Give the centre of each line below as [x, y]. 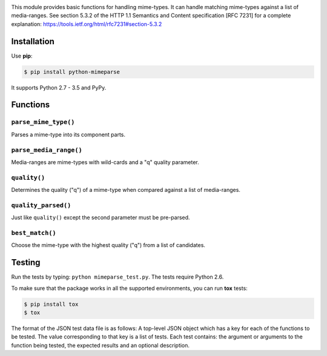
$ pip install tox [51, 304]
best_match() [34, 233]
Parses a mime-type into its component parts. [68, 134]
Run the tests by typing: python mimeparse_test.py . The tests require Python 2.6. [117, 277]
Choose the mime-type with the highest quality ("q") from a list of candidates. [108, 245]
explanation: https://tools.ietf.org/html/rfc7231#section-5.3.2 [87, 24]
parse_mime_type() [43, 122]
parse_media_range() [47, 150]
